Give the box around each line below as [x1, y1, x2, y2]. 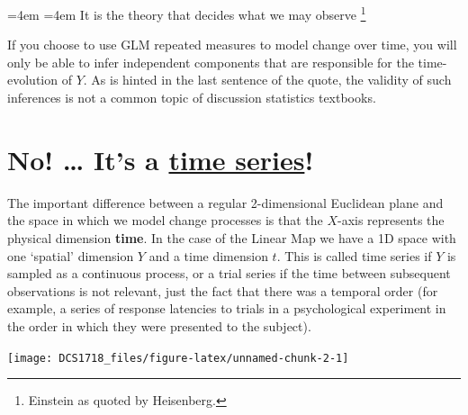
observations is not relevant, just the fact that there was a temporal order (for [7, 281, 438, 300]
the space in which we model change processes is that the [7, 211, 323, 230]
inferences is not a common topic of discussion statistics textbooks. [7, 88, 376, 107]
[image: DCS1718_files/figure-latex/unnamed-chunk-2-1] [7, 351, 349, 365]
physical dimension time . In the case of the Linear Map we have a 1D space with [7, 228, 456, 247]
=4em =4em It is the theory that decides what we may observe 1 [7, 3, 366, 23]
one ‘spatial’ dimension [7, 246, 134, 265]
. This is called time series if [276, 246, 432, 265]
